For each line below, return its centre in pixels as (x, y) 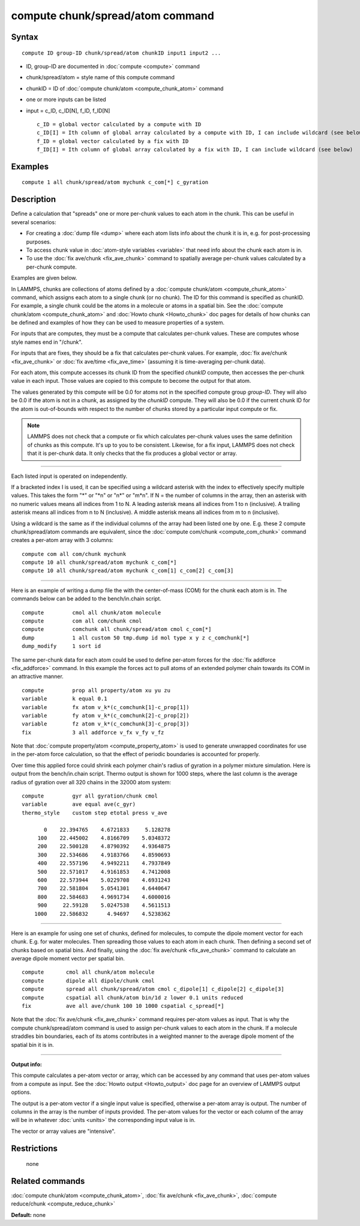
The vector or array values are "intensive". (63, 1131)
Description (34, 199)
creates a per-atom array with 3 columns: (62, 540)
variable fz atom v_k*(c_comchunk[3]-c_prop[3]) (106, 724)
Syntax (25, 37)
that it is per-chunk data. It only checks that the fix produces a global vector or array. (132, 453)
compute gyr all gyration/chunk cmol (90, 796)
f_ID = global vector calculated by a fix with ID (113, 141)
